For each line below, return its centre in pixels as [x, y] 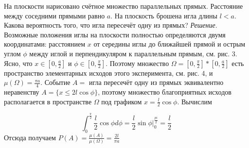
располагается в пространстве [48, 101]
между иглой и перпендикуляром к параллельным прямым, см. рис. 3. [133, 53]
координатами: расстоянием [45, 44]
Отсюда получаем [30, 137]
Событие [57, 82]
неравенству [22, 91]
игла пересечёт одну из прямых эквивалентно [156, 82]
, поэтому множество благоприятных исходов [165, 91]
